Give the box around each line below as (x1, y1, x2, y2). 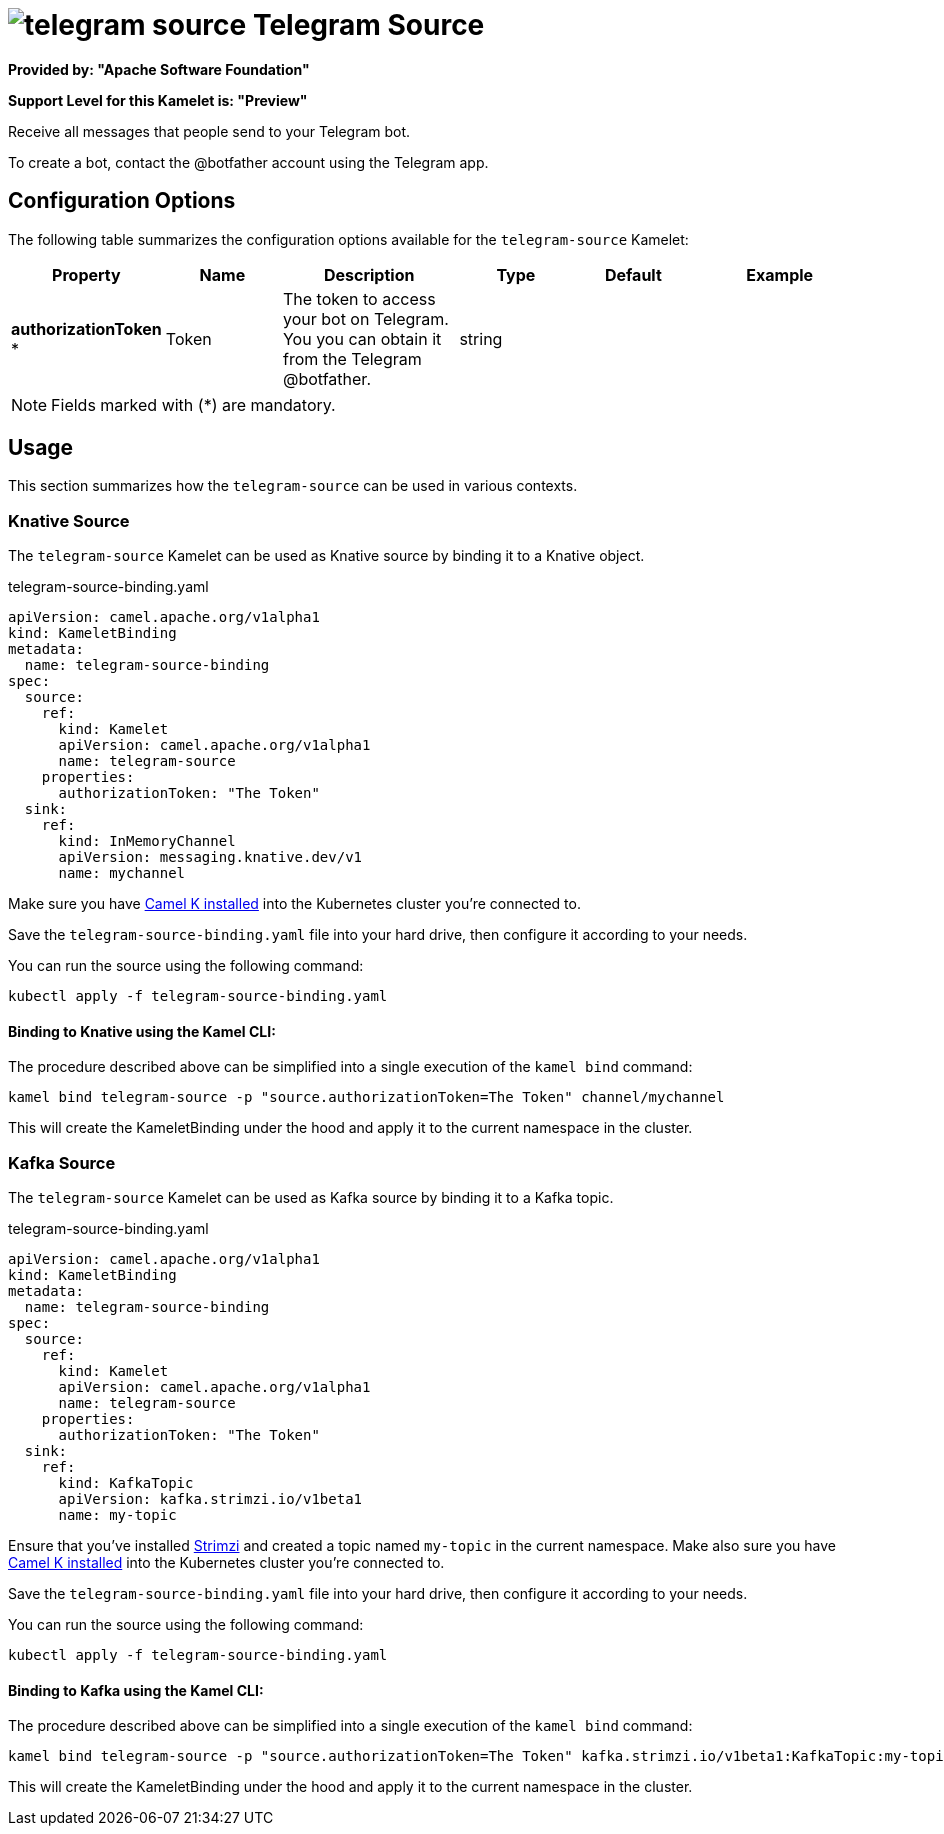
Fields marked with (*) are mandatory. (51, 394, 336, 415)
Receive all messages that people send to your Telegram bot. (8, 122, 411, 140)
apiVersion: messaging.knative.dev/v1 (58, 849, 363, 866)
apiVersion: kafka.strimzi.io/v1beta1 (58, 1491, 363, 1508)
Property (52, 264, 121, 285)
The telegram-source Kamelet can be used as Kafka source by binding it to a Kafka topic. (8, 1189, 614, 1207)
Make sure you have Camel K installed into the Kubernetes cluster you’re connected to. (8, 895, 581, 913)
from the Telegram (282, 348, 422, 369)
